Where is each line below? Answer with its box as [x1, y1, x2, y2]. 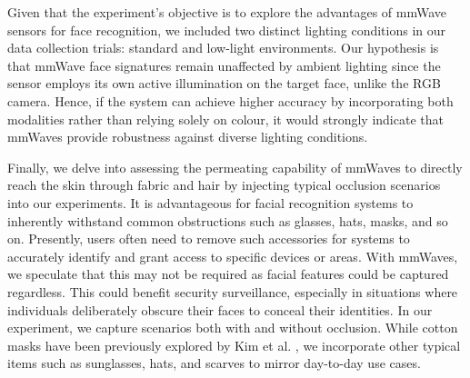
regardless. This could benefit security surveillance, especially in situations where [7, 282, 458, 301]
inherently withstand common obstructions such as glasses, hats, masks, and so [7, 211, 448, 230]
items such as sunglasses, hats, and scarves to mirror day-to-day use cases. [7, 353, 421, 373]
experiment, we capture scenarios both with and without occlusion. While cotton [7, 318, 458, 337]
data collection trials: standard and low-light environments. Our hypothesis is [7, 38, 439, 57]
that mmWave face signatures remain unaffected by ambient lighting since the [7, 55, 441, 75]
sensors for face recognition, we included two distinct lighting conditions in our [7, 20, 446, 39]
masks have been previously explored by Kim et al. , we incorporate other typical [7, 335, 461, 354]
